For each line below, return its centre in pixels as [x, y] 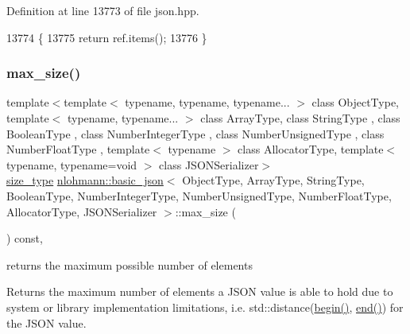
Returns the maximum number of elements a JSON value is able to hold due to [200, 291]
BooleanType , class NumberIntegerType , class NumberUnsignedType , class [195, 133]
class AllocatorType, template [311, 149]
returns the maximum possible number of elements [130, 264]
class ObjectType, [356, 102]
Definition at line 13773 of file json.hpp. [103, 10]
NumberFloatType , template [78, 149]
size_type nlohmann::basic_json [85, 180]
